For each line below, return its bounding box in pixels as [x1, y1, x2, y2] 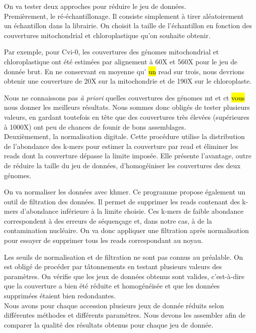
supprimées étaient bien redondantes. [4, 290, 116, 301]
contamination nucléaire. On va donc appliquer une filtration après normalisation [4, 225, 249, 236]
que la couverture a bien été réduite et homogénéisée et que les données [4, 281, 220, 291]
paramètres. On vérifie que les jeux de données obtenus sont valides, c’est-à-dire [4, 271, 245, 281]
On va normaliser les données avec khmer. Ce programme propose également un [4, 187, 246, 197]
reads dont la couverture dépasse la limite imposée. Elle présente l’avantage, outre [4, 150, 252, 161]
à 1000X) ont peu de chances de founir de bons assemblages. [4, 121, 186, 132]
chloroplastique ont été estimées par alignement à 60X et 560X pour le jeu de [4, 56, 238, 66]
